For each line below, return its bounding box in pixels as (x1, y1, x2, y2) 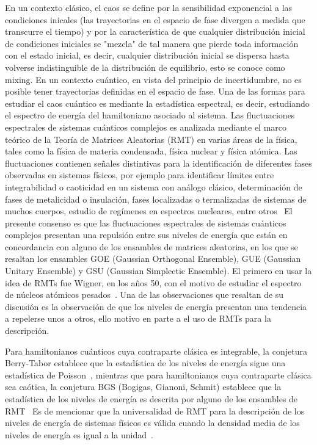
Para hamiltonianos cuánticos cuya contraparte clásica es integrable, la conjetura (5, 344, 307, 357)
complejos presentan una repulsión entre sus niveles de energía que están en (5, 228, 288, 241)
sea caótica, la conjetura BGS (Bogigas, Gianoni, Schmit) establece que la (5, 380, 282, 393)
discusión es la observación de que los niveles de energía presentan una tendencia (5, 300, 307, 313)
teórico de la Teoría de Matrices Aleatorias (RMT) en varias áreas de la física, (5, 132, 297, 145)
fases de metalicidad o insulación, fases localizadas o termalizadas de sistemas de (5, 192, 307, 205)
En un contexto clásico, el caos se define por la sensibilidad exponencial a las (5, 1, 293, 13)
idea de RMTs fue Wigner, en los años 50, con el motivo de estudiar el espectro (5, 276, 302, 289)
